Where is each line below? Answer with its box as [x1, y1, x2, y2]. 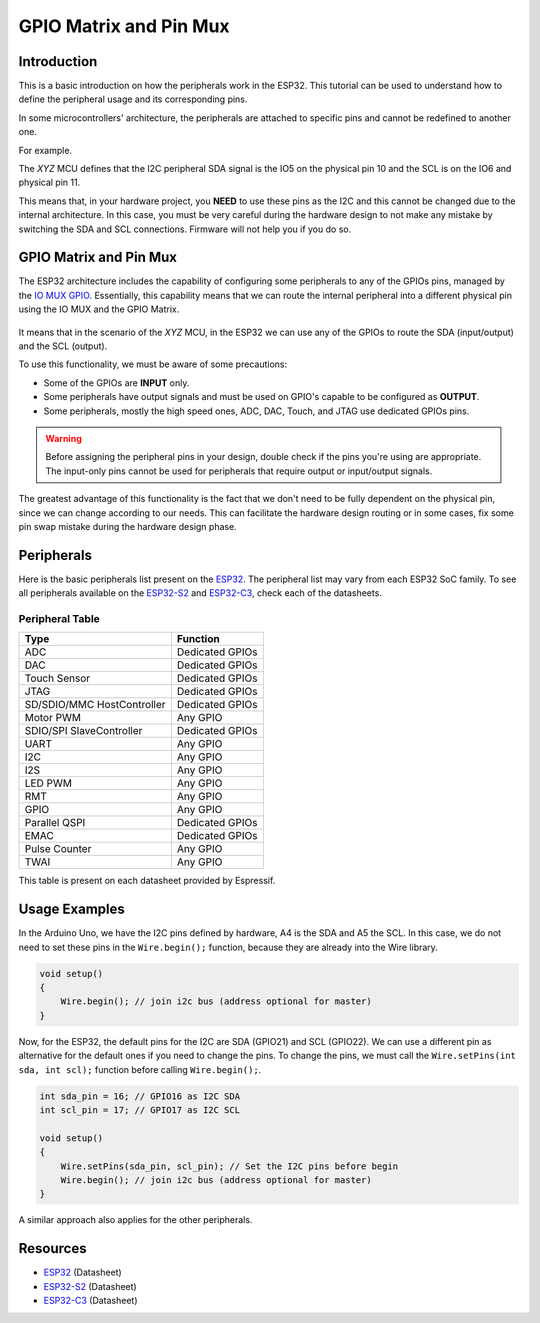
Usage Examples [18, 901, 125, 918]
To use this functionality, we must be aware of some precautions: [18, 358, 288, 370]
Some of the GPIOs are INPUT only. [43, 376, 190, 389]
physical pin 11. [18, 176, 81, 189]
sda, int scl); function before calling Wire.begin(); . [18, 1063, 262, 1075]
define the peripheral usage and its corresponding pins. [18, 93, 248, 105]
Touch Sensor [24, 671, 91, 685]
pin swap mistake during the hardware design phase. [18, 520, 237, 532]
